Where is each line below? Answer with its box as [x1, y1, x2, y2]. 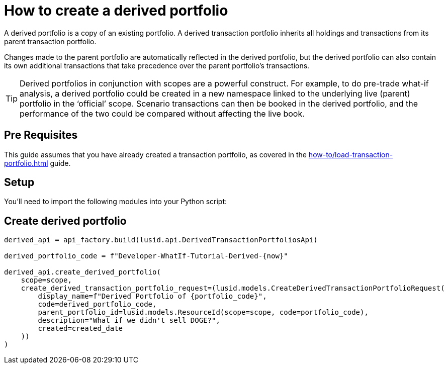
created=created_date [38, 324, 123, 333]
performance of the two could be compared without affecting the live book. [20, 108, 305, 119]
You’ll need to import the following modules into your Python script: [4, 197, 227, 206]
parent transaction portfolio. [4, 37, 97, 46]
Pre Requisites [4, 129, 78, 142]
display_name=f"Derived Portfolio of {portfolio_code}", [38, 292, 267, 301]
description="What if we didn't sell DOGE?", [38, 316, 220, 325]
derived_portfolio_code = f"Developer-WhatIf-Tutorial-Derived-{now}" [4, 252, 288, 260]
